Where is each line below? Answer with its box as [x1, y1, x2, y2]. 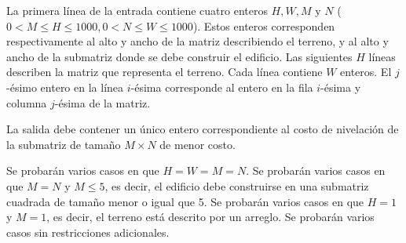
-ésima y [320, 78, 361, 95]
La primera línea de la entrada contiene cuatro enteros [6, 2, 268, 18]
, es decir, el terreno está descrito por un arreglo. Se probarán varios [46, 209, 375, 225]
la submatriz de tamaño [6, 136, 121, 152]
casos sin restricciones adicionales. [6, 223, 170, 240]
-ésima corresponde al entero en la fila [130, 78, 313, 95]
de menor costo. [159, 136, 236, 152]
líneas [368, 48, 396, 64]
